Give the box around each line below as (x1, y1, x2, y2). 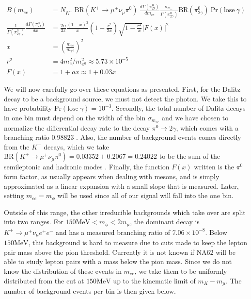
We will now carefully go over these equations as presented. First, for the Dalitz (4, 84, 241, 94)
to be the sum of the (159, 151, 220, 161)
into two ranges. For (4, 216, 63, 227)
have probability (4, 103, 52, 113)
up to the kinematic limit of (113, 275, 196, 285)
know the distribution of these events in (4, 266, 122, 276)
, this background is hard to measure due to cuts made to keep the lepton (28, 237, 248, 248)
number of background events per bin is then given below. (4, 286, 176, 296)
